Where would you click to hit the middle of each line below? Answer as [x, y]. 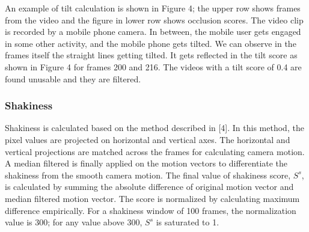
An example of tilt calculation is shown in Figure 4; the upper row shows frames [153, 8]
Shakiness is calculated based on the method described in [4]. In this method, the [154, 128]
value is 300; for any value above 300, [74, 222]
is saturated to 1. [188, 222]
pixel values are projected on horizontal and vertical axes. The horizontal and [148, 139]
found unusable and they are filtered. [73, 78]
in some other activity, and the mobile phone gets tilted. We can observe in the [151, 43]
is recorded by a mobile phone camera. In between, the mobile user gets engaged [153, 32]
